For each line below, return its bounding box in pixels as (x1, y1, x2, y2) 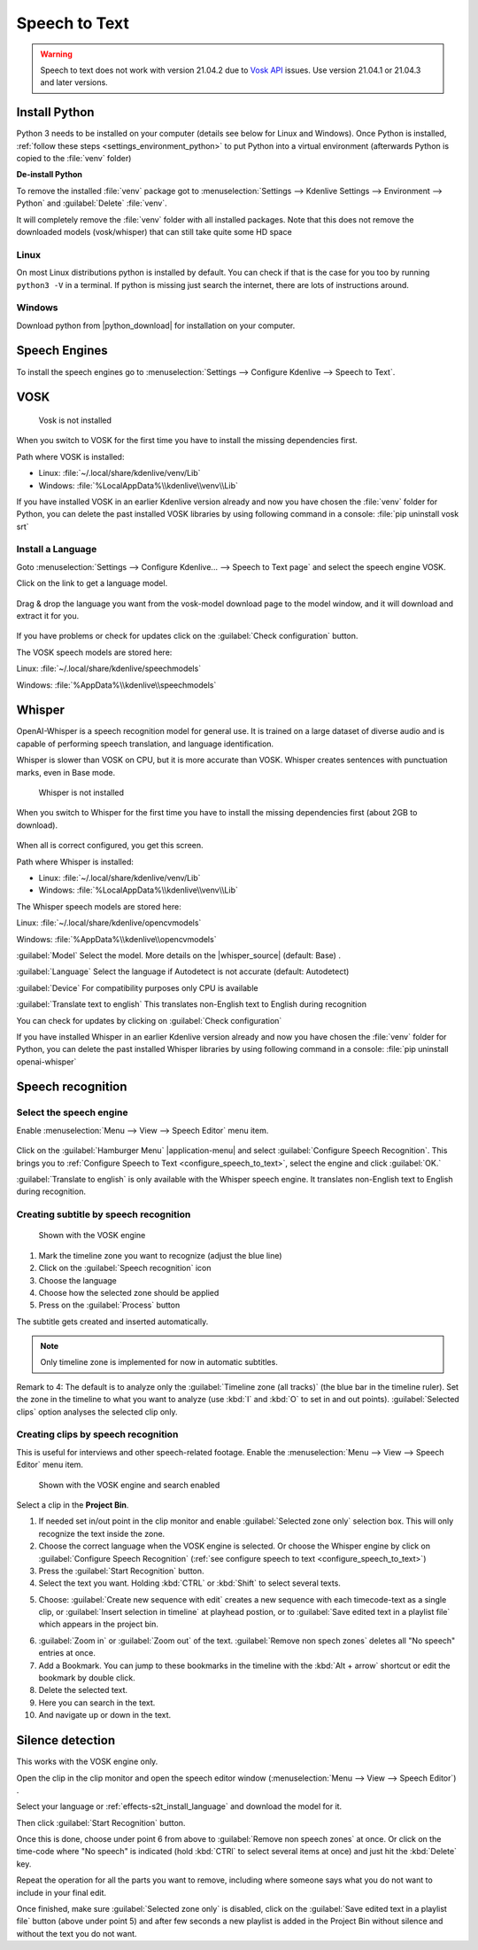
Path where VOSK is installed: (16, 451, 125, 462)
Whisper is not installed (38, 787, 124, 798)
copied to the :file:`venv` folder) (16, 153, 132, 164)
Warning (40, 49, 73, 59)
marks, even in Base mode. (16, 767, 116, 777)
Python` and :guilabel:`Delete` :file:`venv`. (16, 198, 167, 208)
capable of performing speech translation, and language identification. (16, 738, 274, 749)
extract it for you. (16, 611, 80, 620)
